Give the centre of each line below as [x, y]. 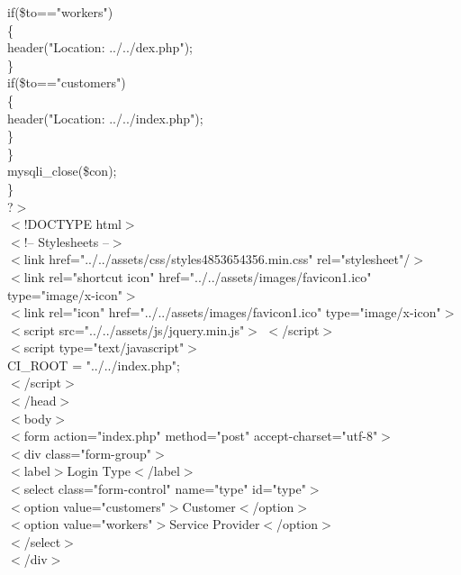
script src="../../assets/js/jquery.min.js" [134, 329]
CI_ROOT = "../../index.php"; [94, 365]
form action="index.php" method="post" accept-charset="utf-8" [201, 436]
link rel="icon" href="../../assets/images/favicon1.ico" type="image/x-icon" [232, 312]
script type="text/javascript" [104, 347]
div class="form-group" [88, 453]
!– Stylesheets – [66, 241]
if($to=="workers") [60, 12]
